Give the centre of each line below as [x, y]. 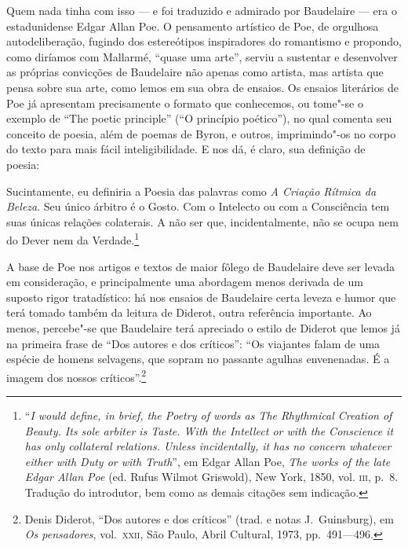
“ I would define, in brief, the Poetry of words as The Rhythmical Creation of [208, 415]
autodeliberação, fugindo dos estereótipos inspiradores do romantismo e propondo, [204, 41]
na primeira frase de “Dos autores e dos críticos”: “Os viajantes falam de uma [193, 343]
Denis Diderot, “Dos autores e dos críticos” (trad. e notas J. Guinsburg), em [209, 518]
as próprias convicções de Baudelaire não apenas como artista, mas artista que [195, 72]
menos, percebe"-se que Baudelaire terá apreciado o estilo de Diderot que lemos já [203, 327]
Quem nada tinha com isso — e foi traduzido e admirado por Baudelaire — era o [202, 10]
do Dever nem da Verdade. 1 [73, 239]
